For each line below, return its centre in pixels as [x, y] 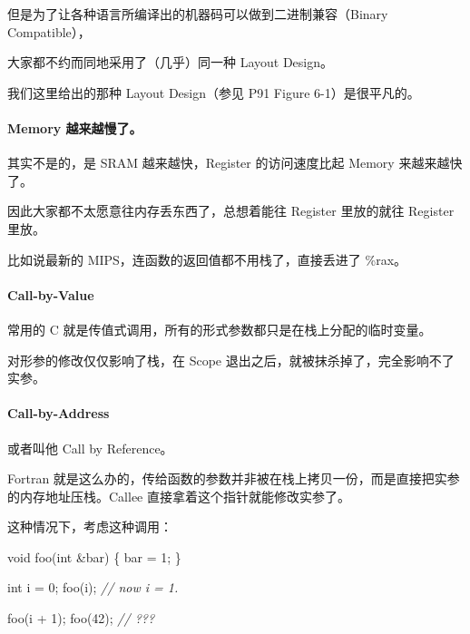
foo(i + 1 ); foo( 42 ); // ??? [81, 618]
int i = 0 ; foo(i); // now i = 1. [93, 587]
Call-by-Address [59, 413]
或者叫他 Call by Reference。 [90, 448]
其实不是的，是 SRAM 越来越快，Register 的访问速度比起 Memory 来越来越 [229, 163]
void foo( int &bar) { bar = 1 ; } [94, 556]
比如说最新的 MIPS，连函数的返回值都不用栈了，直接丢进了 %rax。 [207, 259]
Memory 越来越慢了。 [75, 127]
